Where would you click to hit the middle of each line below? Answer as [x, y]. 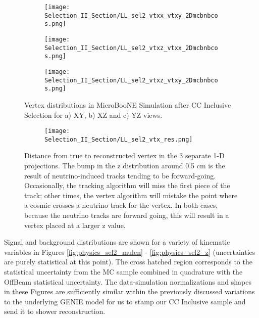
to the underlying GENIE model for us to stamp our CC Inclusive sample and [125, 301]
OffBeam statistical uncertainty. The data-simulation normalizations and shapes [128, 281]
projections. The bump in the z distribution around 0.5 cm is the [125, 165]
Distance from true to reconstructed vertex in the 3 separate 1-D [124, 155]
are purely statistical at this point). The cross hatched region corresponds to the [128, 262]
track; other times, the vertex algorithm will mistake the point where [131, 195]
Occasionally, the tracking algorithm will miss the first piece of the [127, 185]
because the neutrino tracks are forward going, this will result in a [127, 215]
